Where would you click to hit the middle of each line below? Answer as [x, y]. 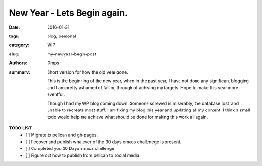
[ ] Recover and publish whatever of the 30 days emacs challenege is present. [103, 142]
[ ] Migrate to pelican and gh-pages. [62, 135]
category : [19, 45]
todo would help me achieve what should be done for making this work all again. [128, 117]
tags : [14, 36]
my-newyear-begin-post [72, 54]
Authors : [18, 63]
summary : [20, 72]
